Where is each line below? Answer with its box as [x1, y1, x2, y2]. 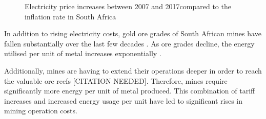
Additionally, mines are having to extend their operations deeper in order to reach [4, 65, 262, 76]
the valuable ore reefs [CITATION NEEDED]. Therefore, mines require [4, 75, 228, 86]
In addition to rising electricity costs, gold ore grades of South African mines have [4, 28, 261, 39]
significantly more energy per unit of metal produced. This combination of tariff [4, 85, 255, 96]
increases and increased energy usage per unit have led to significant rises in [4, 95, 243, 106]
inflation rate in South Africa [25, 11, 116, 21]
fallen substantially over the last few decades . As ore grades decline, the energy [4, 38, 255, 49]
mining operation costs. [4, 105, 77, 116]
